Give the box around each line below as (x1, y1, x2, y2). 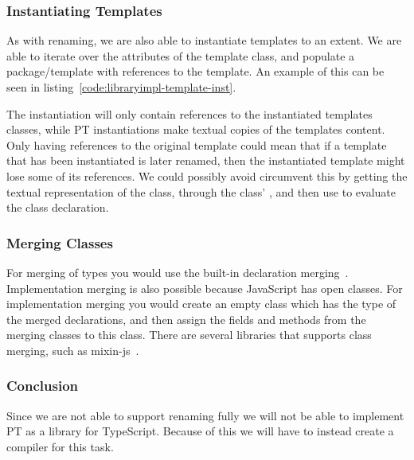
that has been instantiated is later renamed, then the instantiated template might (6, 152, 405, 169)
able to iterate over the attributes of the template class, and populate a (6, 47, 355, 64)
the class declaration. (6, 199, 109, 216)
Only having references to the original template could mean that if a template (6, 136, 387, 153)
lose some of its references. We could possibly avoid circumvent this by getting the (6, 167, 408, 184)
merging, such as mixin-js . (6, 341, 139, 358)
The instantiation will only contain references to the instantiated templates (6, 105, 373, 122)
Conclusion (6, 376, 78, 396)
